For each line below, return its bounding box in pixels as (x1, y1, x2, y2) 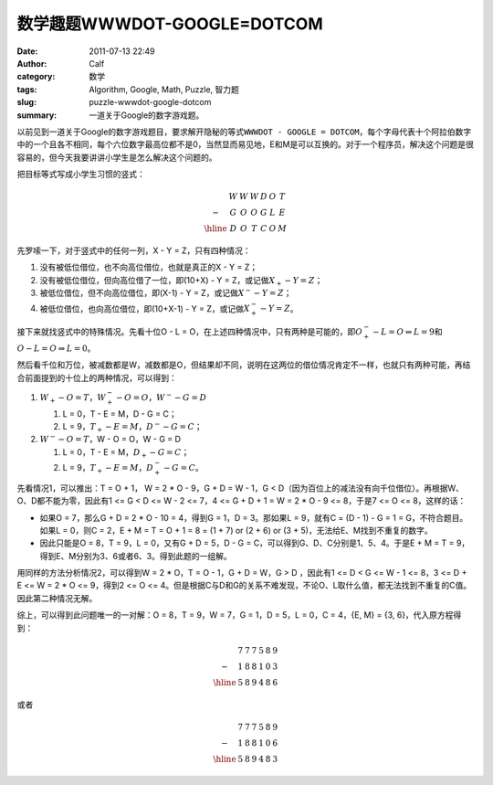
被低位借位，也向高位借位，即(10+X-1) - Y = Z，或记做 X (39, 302, 250, 314)
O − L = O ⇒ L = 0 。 (16, 343, 96, 354)
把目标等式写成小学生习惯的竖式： (16, 169, 145, 180)
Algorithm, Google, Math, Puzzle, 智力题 (89, 83, 239, 95)
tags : (16, 83, 37, 95)
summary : (16, 110, 58, 121)
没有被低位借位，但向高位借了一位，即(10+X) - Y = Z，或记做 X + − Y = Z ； (39, 274, 323, 288)
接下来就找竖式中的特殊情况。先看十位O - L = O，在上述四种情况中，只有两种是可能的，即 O (16, 326, 363, 337)
